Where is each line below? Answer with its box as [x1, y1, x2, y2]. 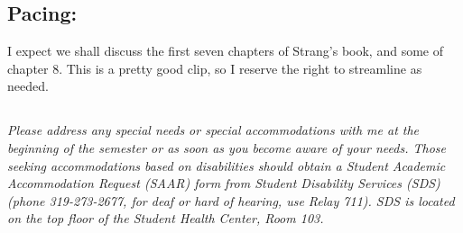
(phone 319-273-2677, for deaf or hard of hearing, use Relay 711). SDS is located [7, 191, 455, 210]
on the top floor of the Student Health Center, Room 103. [7, 209, 324, 228]
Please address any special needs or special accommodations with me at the [7, 121, 420, 139]
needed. [7, 76, 49, 95]
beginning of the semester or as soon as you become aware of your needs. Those [7, 138, 446, 157]
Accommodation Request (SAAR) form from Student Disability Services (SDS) [7, 174, 440, 193]
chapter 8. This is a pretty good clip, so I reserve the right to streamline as [7, 58, 422, 77]
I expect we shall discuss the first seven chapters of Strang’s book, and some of [7, 41, 443, 60]
